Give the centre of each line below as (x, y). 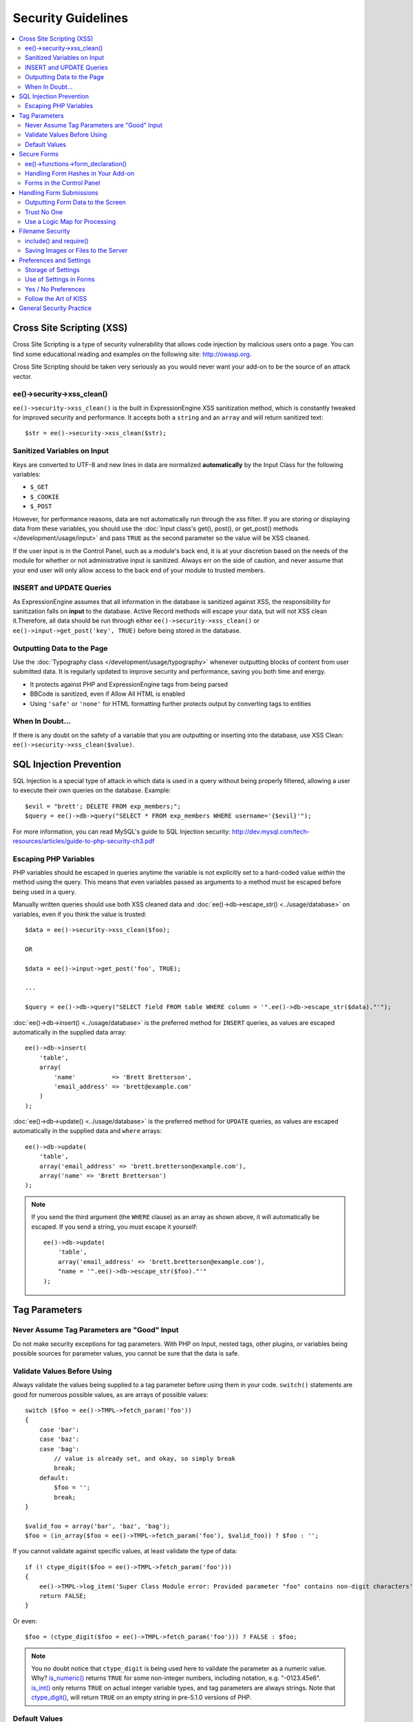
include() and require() (57, 240)
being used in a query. (44, 891)
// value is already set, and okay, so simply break (145, 1458)
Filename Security (44, 231)
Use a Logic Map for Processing (71, 221)
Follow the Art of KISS (56, 299)
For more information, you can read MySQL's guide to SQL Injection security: (121, 831)
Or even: (25, 1621)
